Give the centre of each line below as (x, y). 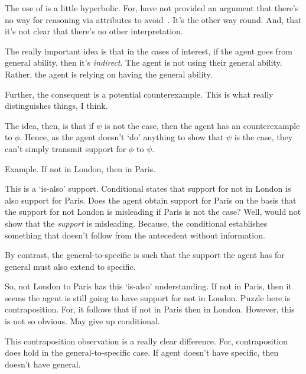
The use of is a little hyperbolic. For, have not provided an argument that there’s (152, 8)
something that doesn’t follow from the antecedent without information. (135, 235)
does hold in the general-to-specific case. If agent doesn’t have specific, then (142, 352)
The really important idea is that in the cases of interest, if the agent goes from (149, 51)
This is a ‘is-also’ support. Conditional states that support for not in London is (148, 188)
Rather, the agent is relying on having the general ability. (109, 74)
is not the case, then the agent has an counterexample (202, 125)
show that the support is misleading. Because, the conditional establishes (136, 223)
